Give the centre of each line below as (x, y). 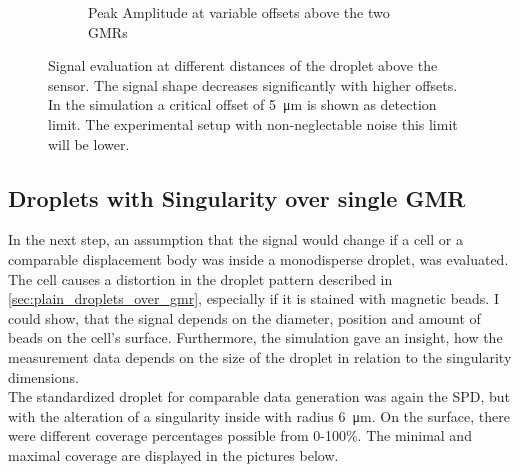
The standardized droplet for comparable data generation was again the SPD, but (259, 396)
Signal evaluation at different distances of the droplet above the (243, 65)
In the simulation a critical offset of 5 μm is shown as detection (242, 104)
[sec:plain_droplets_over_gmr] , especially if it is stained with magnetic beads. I (253, 298)
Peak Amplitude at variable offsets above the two (239, 12)
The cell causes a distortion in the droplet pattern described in (200, 278)
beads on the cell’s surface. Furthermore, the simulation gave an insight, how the (255, 337)
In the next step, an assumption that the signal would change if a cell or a (235, 239)
